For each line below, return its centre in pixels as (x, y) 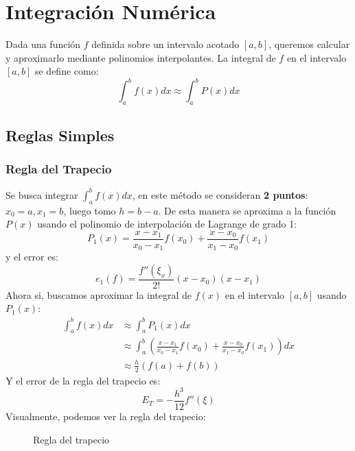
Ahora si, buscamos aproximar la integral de (99, 294)
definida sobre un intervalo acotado (165, 44)
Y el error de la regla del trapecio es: (83, 380)
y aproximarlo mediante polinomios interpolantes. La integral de (141, 57)
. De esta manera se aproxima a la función (247, 210)
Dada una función (43, 44)
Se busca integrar (42, 194)
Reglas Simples (60, 135)
